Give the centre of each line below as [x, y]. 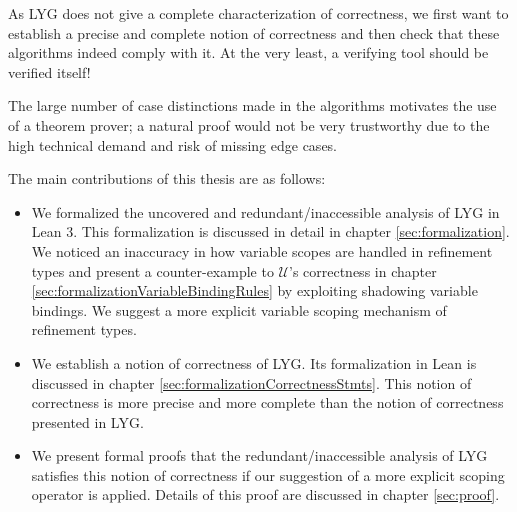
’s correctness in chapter [362, 270]
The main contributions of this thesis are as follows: [167, 178]
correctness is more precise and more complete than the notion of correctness [267, 402]
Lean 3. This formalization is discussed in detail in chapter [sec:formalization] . [270, 231]
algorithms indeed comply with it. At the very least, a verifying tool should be [248, 52]
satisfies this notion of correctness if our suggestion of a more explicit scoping [268, 474]
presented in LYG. [87, 421]
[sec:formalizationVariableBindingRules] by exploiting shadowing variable [254, 290]
